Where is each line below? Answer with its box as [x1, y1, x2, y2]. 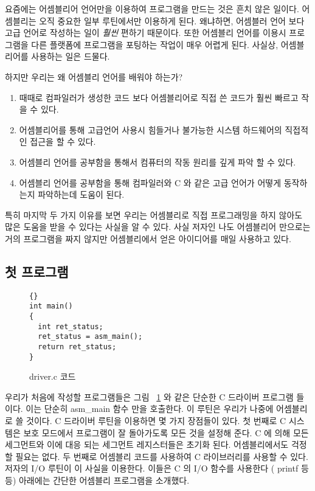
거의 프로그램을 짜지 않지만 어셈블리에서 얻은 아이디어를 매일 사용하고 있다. [5, 232, 291, 245]
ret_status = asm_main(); [38, 332, 143, 341]
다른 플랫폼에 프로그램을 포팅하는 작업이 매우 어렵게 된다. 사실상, [31, 38, 279, 50]
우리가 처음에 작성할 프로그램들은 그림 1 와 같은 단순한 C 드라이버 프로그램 [5, 390, 294, 403]
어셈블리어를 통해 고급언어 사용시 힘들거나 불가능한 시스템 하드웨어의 [19, 123, 282, 136]
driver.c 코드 [29, 370, 76, 383]
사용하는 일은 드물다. [31, 50, 110, 63]
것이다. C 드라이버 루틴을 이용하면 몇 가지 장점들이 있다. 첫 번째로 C [26, 414, 286, 427]
